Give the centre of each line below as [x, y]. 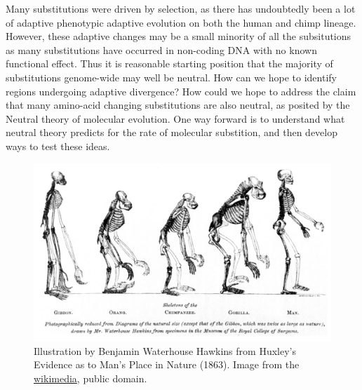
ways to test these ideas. [58, 146]
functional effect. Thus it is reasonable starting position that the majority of [169, 63]
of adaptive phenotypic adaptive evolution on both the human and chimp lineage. [181, 22]
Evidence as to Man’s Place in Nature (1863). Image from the [167, 364]
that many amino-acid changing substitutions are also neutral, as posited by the [178, 105]
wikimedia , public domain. [90, 378]
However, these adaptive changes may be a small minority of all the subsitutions [179, 36]
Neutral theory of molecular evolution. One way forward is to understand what [175, 118]
